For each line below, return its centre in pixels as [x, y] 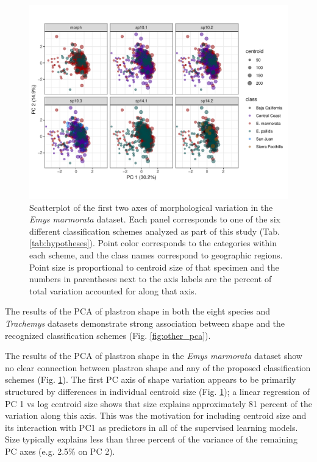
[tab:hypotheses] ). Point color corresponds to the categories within [153, 243]
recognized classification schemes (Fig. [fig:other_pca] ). [108, 335]
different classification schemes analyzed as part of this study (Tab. [155, 231]
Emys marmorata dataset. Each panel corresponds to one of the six [155, 219]
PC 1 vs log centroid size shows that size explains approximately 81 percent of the [158, 403]
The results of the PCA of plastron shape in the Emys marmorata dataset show [154, 356]
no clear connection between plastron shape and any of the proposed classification [158, 367]
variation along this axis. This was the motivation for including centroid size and [156, 415]
